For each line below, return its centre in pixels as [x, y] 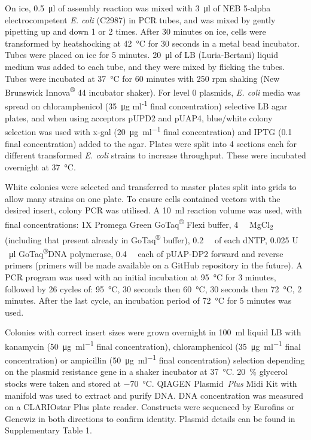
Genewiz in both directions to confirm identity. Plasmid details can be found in [150, 418]
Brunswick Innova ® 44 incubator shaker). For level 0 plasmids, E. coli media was [153, 91]
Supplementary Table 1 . [48, 430]
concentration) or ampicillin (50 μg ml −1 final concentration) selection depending [155, 359]
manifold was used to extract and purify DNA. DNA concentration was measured [154, 395]
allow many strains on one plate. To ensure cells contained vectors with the [143, 198]
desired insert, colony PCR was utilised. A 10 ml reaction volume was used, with [153, 210]
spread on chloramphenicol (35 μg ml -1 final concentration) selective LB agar [146, 105]
